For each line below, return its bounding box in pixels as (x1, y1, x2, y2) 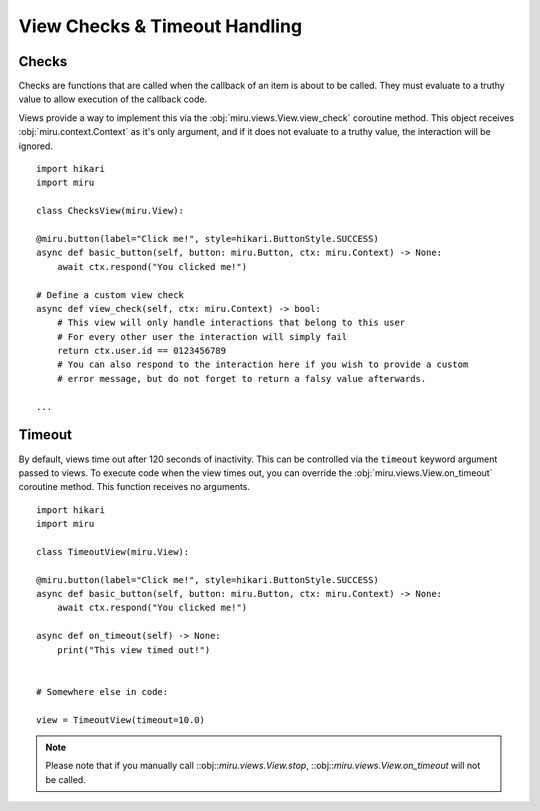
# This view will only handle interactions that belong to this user (56, 317, 406, 329)
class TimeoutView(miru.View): (36, 546, 190, 557)
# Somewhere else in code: (36, 686, 169, 697)
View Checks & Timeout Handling (18, 15, 303, 37)
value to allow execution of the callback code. (18, 93, 208, 105)
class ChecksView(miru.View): (36, 205, 185, 217)
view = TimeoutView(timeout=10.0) (36, 714, 205, 725)
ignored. (18, 140, 54, 152)
